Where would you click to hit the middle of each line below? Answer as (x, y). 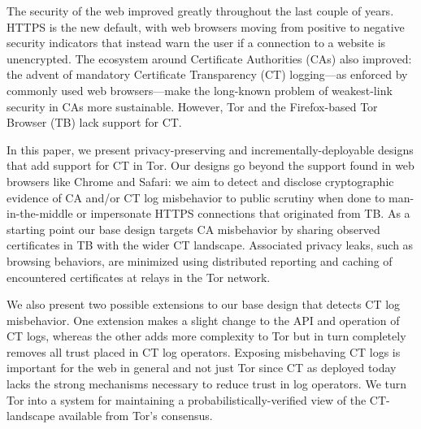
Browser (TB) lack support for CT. (94, 122)
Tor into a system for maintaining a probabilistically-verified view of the (187, 399)
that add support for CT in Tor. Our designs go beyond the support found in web (210, 165)
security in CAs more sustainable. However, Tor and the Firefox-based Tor (192, 106)
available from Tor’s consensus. (136, 416)
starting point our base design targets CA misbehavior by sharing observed (193, 229)
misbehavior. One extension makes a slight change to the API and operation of (203, 320)
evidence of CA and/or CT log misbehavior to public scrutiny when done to (196, 197)
